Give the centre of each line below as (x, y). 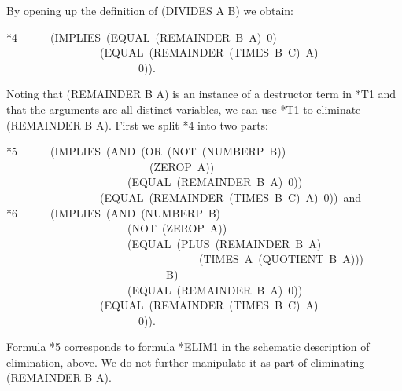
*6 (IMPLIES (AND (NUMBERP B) (114, 212)
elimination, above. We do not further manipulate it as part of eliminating (186, 362)
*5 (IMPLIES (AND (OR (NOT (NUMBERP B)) (146, 151)
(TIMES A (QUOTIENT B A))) (281, 259)
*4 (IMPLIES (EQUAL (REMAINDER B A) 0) (142, 37)
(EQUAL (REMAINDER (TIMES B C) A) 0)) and (230, 197)
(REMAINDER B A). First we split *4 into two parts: (137, 124)
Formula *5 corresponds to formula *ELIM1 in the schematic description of (188, 347)
